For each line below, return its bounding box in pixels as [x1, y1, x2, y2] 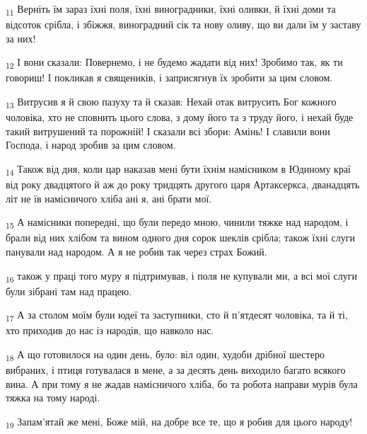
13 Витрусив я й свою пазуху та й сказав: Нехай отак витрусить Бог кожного [6, 94, 337, 110]
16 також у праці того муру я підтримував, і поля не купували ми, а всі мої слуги [6, 268, 357, 285]
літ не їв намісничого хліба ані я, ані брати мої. [6, 190, 212, 205]
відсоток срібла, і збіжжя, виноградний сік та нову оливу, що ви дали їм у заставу [6, 17, 361, 32]
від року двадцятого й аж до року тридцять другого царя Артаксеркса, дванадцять [6, 177, 360, 192]
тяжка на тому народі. [6, 390, 100, 405]
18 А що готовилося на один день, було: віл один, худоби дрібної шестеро [6, 347, 325, 363]
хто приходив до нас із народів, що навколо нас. [6, 323, 214, 338]
